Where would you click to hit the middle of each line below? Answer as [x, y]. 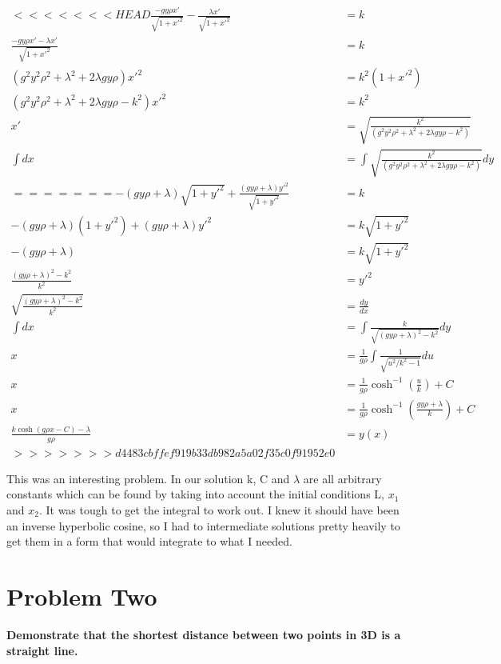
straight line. [42, 650]
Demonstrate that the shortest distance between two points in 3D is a [204, 634]
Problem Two [82, 596]
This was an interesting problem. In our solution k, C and [148, 478]
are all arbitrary [342, 478]
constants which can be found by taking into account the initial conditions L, [195, 494]
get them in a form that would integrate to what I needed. [149, 541]
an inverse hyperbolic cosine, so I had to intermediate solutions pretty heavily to [203, 525]
